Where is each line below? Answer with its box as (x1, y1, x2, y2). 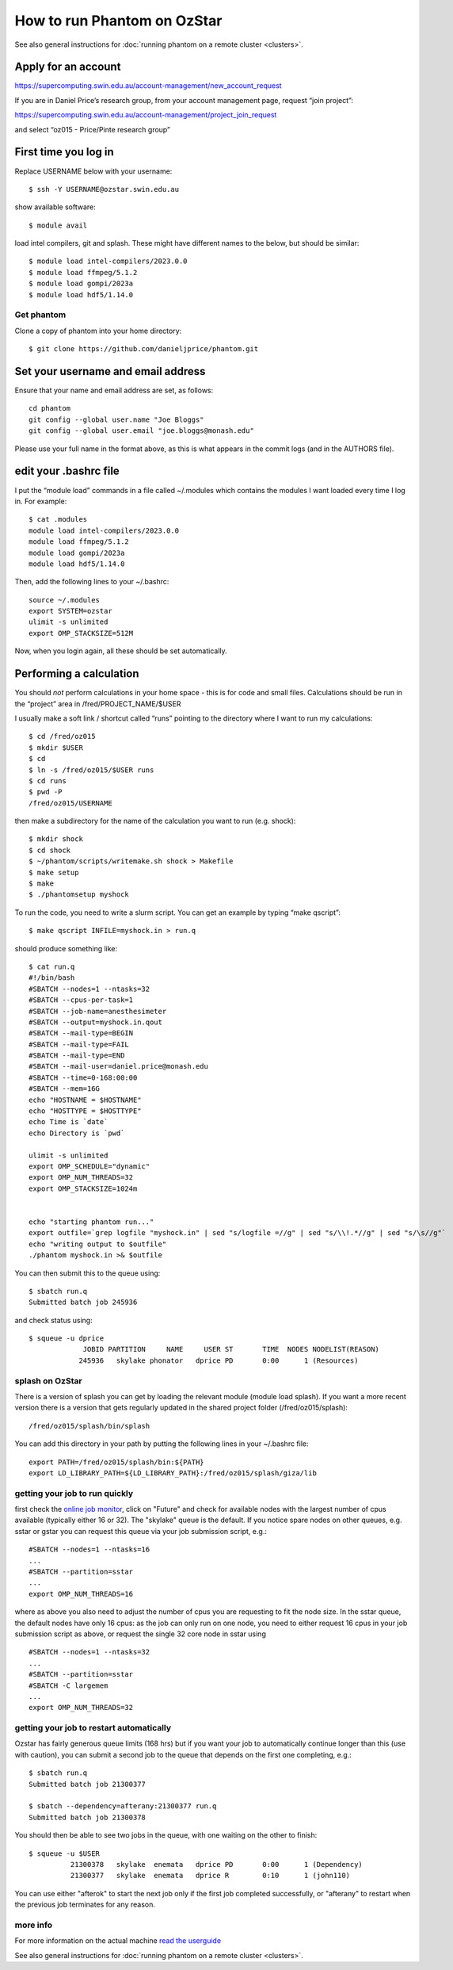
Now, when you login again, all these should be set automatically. (14, 646, 227, 656)
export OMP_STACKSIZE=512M (29, 629, 134, 637)
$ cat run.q (29, 962, 75, 971)
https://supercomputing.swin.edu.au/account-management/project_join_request (14, 110, 277, 120)
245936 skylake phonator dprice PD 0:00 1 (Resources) (78, 1356, 359, 1365)
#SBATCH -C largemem (29, 1681, 108, 1690)
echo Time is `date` (29, 1118, 108, 1127)
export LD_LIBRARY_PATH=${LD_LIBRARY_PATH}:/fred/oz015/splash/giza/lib (29, 1468, 317, 1478)
